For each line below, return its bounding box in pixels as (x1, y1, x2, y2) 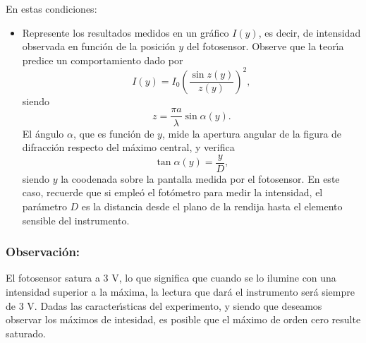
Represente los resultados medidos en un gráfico (22, 25, 229, 40)
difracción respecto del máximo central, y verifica (22, 140, 235, 155)
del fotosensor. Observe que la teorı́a (186, 39, 344, 54)
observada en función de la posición (22, 39, 176, 54)
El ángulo (22, 126, 64, 140)
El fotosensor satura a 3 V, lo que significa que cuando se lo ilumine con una (6, 270, 336, 285)
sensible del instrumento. (22, 212, 130, 227)
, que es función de (73, 126, 154, 140)
